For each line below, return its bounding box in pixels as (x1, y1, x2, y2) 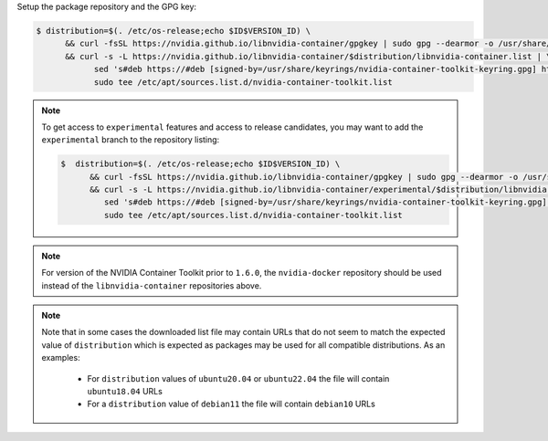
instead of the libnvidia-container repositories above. (41, 279, 262, 291)
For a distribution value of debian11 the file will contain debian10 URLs (87, 398, 376, 410)
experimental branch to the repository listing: (41, 134, 220, 145)
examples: (41, 352, 81, 363)
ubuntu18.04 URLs (87, 385, 163, 396)
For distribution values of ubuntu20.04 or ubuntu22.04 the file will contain (87, 373, 390, 383)
